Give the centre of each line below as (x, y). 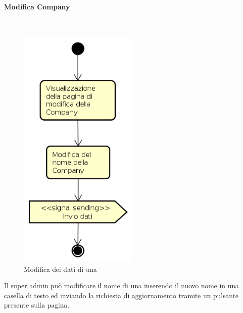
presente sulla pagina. (37, 305)
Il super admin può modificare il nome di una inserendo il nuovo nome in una (121, 286)
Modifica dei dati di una (60, 269)
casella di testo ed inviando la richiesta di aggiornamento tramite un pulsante (121, 295)
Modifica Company (37, 6)
